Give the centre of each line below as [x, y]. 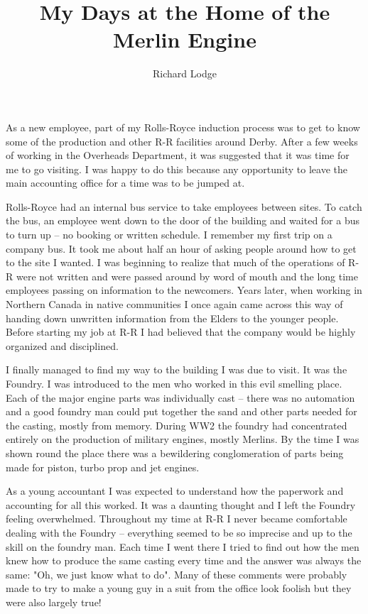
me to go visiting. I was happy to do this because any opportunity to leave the [177, 169]
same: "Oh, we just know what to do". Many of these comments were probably [177, 574]
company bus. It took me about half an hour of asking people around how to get [181, 248]
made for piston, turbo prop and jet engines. [103, 467]
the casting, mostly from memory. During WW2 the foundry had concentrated [177, 425]
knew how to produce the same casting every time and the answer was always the [184, 560]
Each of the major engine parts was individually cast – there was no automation [180, 397]
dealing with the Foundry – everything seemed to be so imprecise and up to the [179, 532]
